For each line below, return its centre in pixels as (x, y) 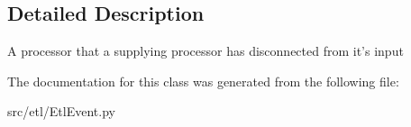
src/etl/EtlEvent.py (61, 111)
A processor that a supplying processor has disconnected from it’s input (205, 51)
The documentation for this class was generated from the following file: (203, 81)
